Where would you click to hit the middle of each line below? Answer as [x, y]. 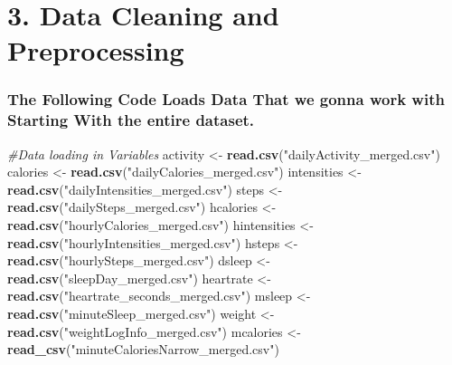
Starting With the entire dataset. [131, 120]
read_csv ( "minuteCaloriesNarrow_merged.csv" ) [143, 349]
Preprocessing [96, 50]
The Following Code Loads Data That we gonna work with [226, 99]
